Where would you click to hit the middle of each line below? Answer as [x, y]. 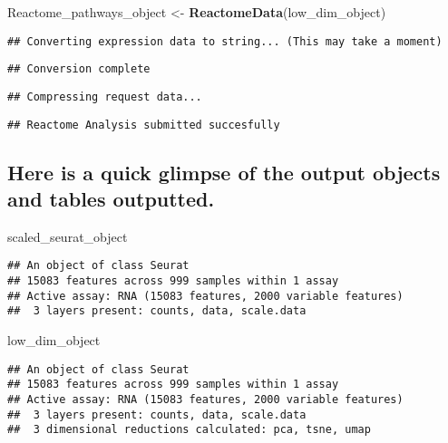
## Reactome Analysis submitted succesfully [144, 125]
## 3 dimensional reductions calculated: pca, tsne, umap [189, 430]
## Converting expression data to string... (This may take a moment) [225, 41]
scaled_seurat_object [68, 236]
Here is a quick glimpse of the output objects [224, 172]
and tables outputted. [111, 198]
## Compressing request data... [105, 96]
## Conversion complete [79, 69]
